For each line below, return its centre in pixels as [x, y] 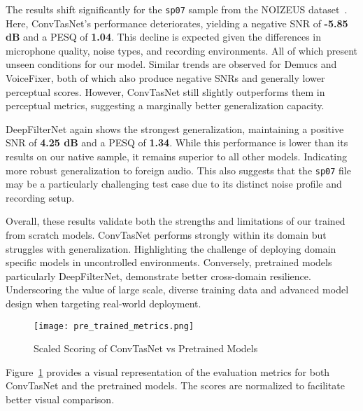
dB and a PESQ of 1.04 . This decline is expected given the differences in [163, 37]
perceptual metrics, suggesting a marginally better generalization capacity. [165, 105]
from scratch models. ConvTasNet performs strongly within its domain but [166, 235]
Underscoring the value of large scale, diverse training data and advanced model [177, 290]
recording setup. [40, 197]
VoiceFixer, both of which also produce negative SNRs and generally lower [165, 78]
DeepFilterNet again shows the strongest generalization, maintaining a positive [175, 128]
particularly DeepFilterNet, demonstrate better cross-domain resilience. [158, 276]
